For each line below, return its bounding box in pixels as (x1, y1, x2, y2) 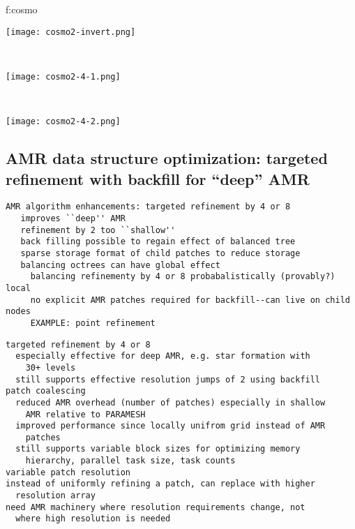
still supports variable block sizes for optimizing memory (15, 444, 301, 454)
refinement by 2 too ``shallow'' (20, 225, 176, 235)
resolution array (15, 491, 96, 501)
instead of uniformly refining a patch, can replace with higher (6, 479, 315, 489)
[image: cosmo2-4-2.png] (6, 117, 121, 127)
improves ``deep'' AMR (20, 214, 126, 223)
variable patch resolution (6, 467, 130, 477)
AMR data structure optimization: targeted (6, 147, 328, 169)
